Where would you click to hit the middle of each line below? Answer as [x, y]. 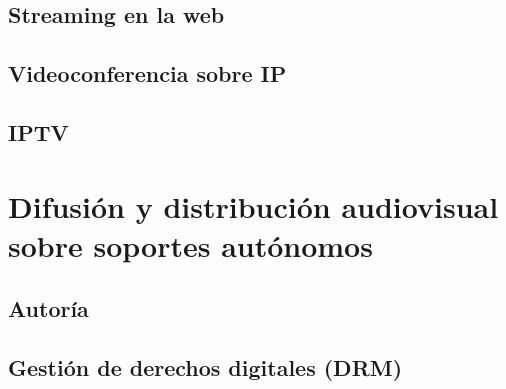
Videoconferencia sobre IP [147, 73]
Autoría [48, 308]
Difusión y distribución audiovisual [253, 205]
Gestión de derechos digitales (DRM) [205, 367]
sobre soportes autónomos [190, 244]
